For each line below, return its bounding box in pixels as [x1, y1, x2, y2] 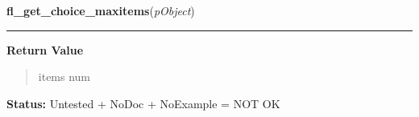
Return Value [6, 41, 84, 58]
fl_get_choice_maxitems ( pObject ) [6, 2, 195, 18]
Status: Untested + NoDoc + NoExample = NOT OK [6, 95, 280, 111]
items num [38, 68, 91, 85]
